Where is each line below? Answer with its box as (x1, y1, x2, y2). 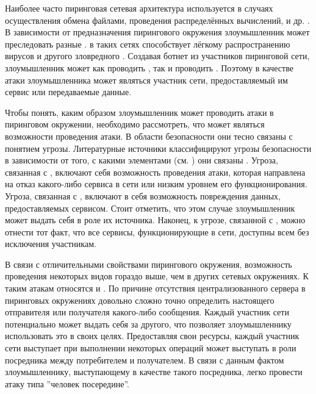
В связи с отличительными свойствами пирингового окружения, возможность (5, 257, 292, 270)
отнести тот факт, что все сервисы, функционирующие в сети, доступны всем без (5, 225, 309, 238)
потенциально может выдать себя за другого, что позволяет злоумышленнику (5, 317, 292, 330)
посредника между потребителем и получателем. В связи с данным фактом (5, 353, 284, 366)
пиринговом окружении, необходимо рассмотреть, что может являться (5, 118, 265, 131)
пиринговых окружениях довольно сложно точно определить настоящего (5, 293, 275, 306)
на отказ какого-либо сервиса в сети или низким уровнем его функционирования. (5, 177, 307, 190)
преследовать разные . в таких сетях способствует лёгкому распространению (5, 37, 290, 50)
